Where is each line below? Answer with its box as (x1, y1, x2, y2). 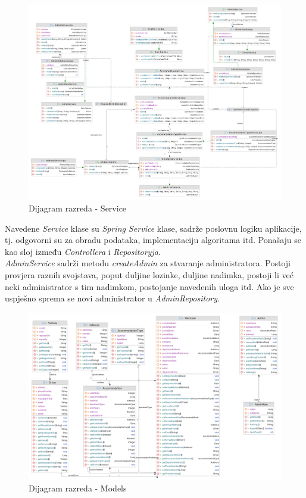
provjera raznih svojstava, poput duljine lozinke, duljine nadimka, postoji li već (5, 268, 293, 281)
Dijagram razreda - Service (29, 202, 127, 214)
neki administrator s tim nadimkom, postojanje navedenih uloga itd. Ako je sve (5, 280, 294, 292)
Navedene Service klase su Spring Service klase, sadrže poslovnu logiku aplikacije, (5, 222, 302, 234)
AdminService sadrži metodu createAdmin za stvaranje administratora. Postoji (5, 257, 291, 269)
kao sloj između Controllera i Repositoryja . (5, 245, 161, 257)
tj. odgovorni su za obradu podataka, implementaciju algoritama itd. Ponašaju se (5, 234, 301, 246)
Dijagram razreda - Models (29, 482, 127, 494)
